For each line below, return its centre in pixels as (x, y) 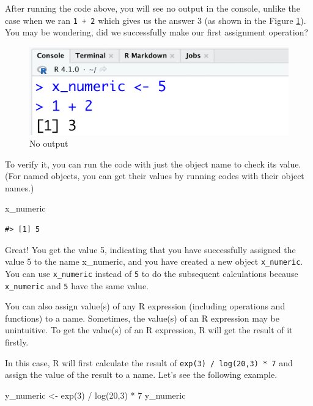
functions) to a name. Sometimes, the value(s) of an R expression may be (142, 318)
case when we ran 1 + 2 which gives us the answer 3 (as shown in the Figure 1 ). (156, 20)
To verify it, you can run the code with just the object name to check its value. (153, 164)
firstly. (17, 342)
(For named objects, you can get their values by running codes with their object (155, 176)
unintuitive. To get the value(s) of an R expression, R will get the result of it (149, 330)
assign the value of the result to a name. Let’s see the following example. (141, 375)
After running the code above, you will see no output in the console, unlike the (153, 8)
